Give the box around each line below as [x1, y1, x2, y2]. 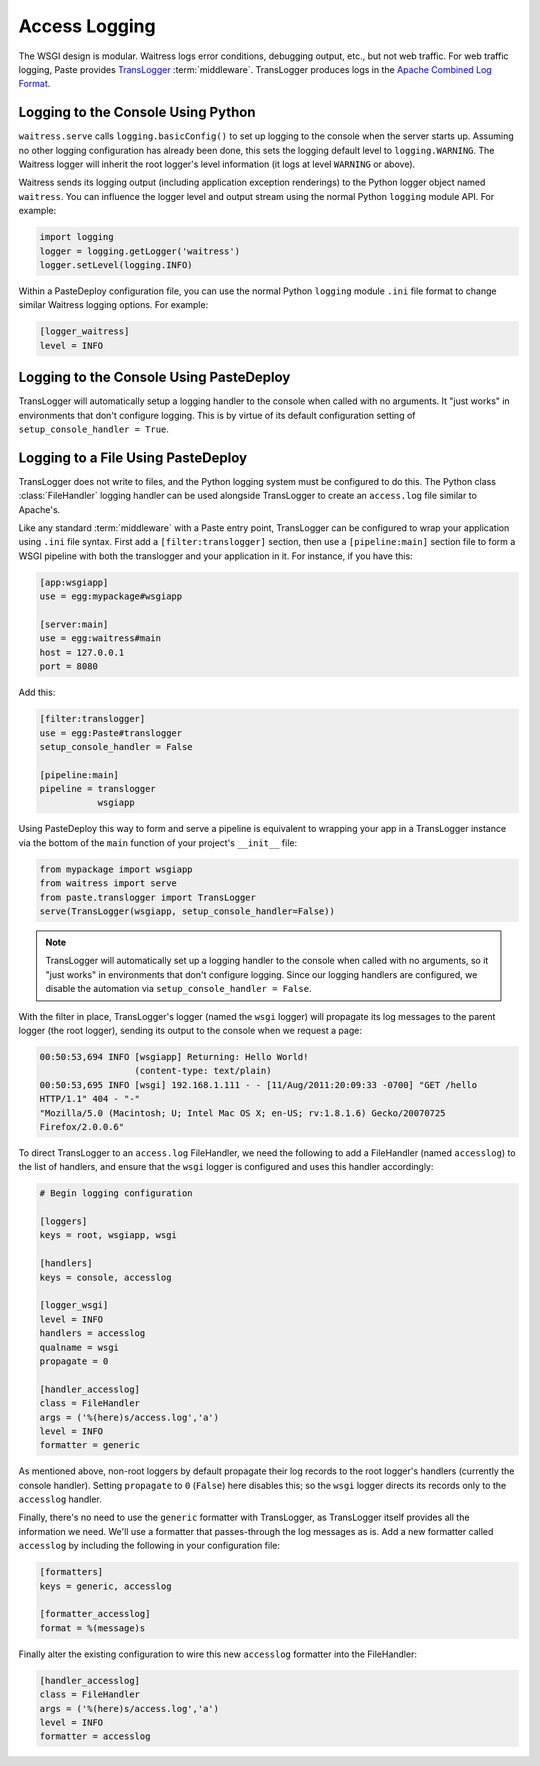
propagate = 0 [39, 1355, 109, 1367]
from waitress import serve [39, 878, 177, 889]
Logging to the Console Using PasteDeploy [18, 369, 291, 386]
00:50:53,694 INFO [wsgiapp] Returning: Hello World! [39, 1051, 309, 1062]
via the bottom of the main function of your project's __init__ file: [18, 836, 298, 849]
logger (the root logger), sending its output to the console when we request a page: [18, 1024, 362, 1036]
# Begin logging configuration [39, 1188, 194, 1199]
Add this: [18, 686, 56, 699]
